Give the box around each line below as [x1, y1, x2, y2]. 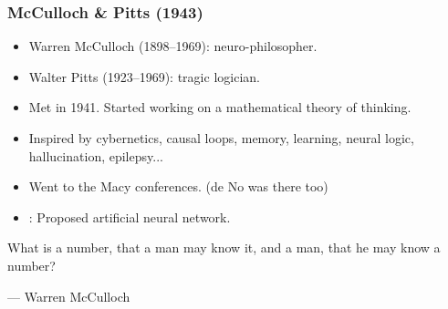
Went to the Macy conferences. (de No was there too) [28, 177, 328, 196]
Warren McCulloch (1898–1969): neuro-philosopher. [28, 36, 318, 56]
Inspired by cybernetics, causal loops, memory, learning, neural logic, [28, 129, 414, 147]
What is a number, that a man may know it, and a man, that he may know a [7, 238, 441, 257]
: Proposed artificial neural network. [28, 207, 231, 226]
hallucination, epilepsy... [28, 146, 163, 165]
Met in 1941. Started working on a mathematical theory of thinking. [28, 98, 412, 117]
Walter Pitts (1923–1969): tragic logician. [28, 67, 260, 86]
